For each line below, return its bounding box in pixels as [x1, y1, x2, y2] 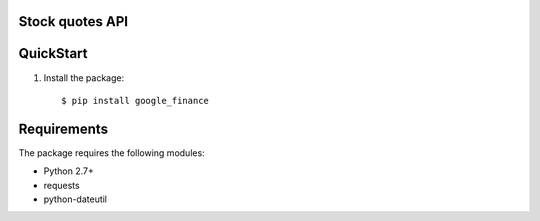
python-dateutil [43, 193, 108, 205]
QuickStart [18, 45, 89, 62]
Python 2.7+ [43, 165, 95, 177]
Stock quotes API [18, 13, 129, 30]
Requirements [18, 120, 109, 137]
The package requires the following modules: [18, 146, 205, 159]
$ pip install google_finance [61, 95, 210, 106]
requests [43, 179, 80, 191]
